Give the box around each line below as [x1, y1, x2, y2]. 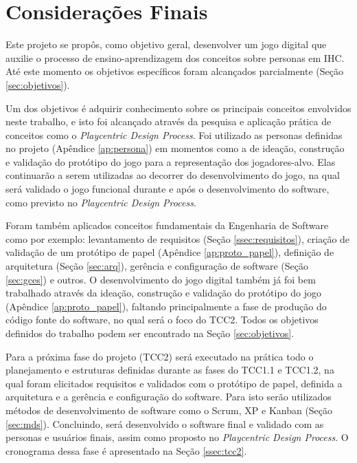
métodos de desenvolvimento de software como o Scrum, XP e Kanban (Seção [5, 402, 333, 417]
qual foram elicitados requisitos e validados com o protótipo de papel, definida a [5, 376, 343, 390]
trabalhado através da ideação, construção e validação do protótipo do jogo [5, 286, 321, 300]
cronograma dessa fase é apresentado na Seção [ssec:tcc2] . [5, 443, 247, 457]
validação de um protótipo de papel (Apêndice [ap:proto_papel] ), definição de [5, 245, 334, 259]
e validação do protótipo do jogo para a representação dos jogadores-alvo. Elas [5, 154, 336, 169]
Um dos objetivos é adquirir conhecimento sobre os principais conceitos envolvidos [5, 100, 352, 115]
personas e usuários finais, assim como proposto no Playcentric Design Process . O [5, 430, 349, 444]
